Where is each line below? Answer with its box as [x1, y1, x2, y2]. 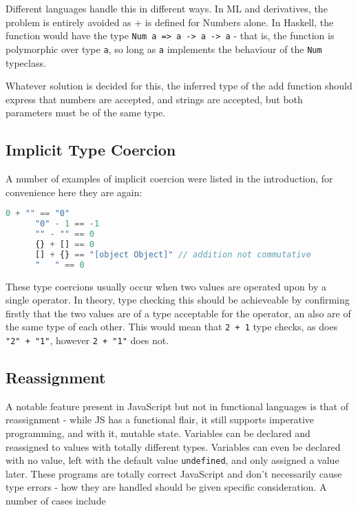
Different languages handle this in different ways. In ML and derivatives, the [6, 1, 328, 15]
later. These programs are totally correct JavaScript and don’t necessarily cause [6, 466, 342, 480]
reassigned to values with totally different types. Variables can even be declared [6, 439, 341, 454]
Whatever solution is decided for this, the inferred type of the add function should [6, 78, 352, 93]
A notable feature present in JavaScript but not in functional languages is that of [6, 399, 348, 413]
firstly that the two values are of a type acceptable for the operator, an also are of [6, 306, 351, 320]
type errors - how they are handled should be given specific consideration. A [6, 480, 327, 494]
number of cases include [6, 493, 106, 508]
